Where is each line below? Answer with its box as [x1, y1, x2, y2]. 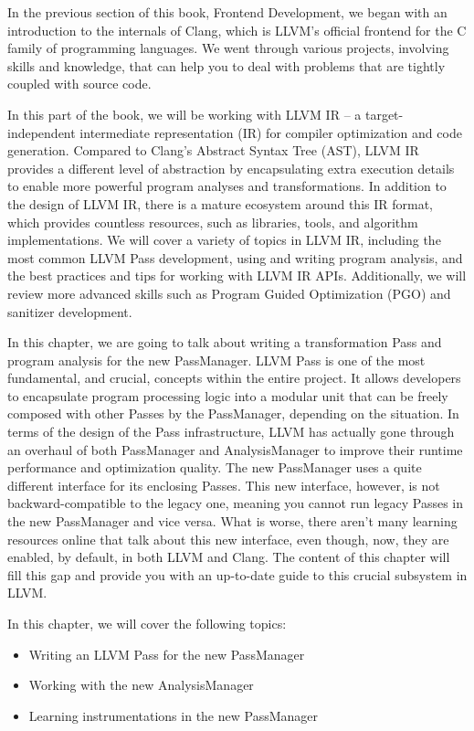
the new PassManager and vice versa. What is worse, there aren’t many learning [7, 512, 458, 531]
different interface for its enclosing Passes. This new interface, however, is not [7, 475, 440, 494]
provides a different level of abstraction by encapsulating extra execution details [7, 158, 455, 177]
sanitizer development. [7, 302, 132, 321]
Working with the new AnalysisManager [28, 675, 254, 694]
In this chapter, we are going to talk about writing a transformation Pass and [7, 333, 442, 352]
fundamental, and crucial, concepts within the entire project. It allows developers [7, 368, 461, 387]
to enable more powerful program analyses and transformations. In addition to [7, 176, 447, 196]
